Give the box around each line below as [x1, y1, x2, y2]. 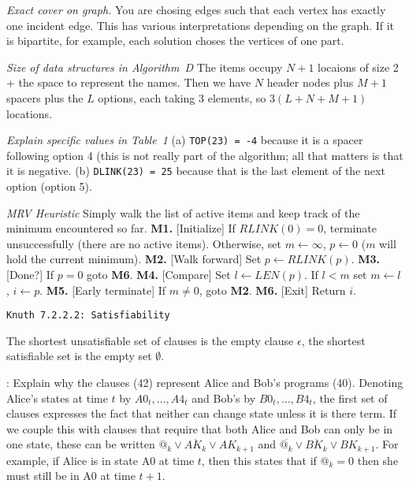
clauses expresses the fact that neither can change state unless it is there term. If [6, 405, 397, 422]
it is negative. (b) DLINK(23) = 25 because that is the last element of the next [6, 162, 385, 179]
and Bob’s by [191, 389, 256, 406]
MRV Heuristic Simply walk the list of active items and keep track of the [6, 204, 360, 221]
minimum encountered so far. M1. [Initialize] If [6, 220, 236, 236]
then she [357, 452, 399, 468]
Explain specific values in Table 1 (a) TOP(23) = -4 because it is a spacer [6, 132, 363, 148]
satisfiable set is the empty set [6, 348, 152, 364]
